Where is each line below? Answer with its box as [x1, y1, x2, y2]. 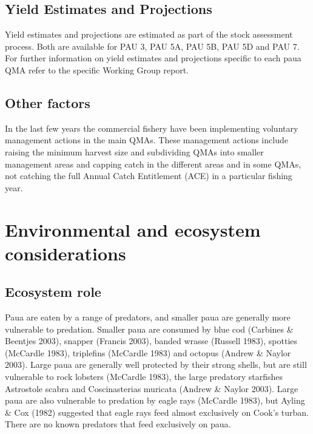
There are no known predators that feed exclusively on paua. [5, 418, 231, 430]
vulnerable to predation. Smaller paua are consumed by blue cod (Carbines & [5, 322, 294, 335]
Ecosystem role [5, 282, 101, 301]
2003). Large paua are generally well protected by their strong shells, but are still [5, 358, 307, 371]
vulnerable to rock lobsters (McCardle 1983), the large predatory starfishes [5, 370, 283, 383]
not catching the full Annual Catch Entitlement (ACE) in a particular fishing [5, 169, 292, 182]
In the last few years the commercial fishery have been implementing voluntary [5, 121, 298, 134]
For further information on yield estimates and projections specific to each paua [5, 52, 301, 64]
